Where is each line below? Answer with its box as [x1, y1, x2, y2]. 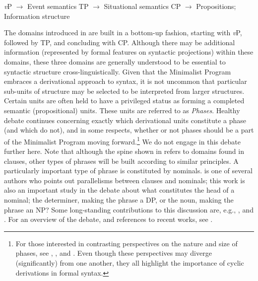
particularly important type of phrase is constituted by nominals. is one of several [4, 165, 253, 176]
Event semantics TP [27, 1, 89, 11]
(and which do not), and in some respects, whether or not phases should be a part [4, 125, 254, 135]
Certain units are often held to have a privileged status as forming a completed [4, 95, 245, 106]
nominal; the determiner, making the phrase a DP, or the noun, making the [4, 194, 234, 205]
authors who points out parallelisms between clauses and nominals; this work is [4, 175, 245, 185]
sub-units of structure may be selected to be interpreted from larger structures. [4, 85, 245, 96]
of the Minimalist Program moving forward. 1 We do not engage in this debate [4, 135, 241, 146]
